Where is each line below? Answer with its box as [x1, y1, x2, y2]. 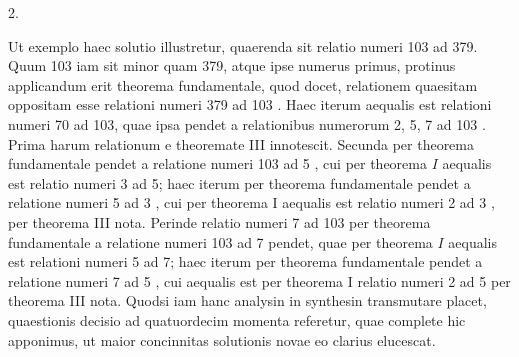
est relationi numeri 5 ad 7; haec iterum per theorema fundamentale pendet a [8, 251, 483, 272]
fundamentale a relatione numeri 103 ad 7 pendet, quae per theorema [8, 231, 433, 252]
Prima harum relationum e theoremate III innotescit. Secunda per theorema [8, 133, 475, 154]
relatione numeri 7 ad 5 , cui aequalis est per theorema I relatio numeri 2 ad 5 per [8, 270, 511, 291]
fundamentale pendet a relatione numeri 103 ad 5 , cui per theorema [8, 153, 427, 174]
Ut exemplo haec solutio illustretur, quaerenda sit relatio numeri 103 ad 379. [8, 35, 478, 56]
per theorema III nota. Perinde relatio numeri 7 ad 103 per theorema [8, 211, 431, 232]
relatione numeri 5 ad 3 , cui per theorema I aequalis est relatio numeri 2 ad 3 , [8, 192, 495, 213]
